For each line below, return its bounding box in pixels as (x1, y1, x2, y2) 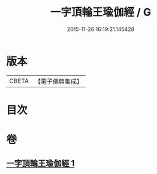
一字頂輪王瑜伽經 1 (6, 158, 75, 169)
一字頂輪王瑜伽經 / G (50, 5, 152, 19)
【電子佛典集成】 (34, 77, 83, 86)
